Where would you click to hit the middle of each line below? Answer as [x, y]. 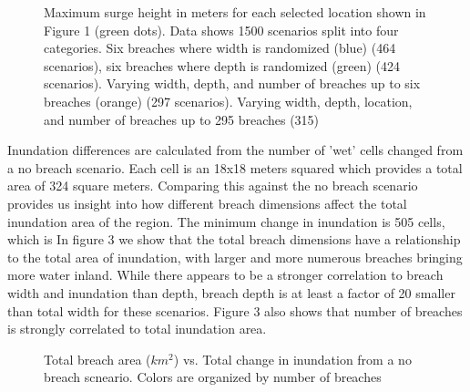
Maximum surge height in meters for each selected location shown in [235, 12]
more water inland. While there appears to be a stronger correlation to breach [225, 275]
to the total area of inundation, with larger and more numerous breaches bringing [235, 257]
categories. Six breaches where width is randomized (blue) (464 [220, 48]
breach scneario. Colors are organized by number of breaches [213, 377]
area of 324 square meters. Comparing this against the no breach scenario [213, 186]
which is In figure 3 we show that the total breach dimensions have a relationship [234, 239]
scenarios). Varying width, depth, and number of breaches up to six [232, 83]
